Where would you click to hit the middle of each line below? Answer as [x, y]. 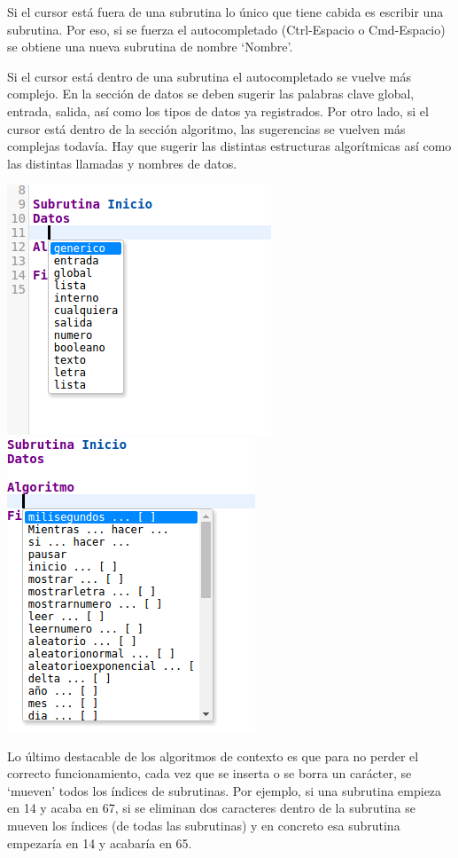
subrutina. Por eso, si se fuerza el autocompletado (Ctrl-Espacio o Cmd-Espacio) [226, 29]
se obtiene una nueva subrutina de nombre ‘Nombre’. [150, 47]
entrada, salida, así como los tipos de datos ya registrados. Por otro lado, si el [218, 110]
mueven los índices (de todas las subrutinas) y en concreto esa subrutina [204, 825]
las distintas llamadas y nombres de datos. [122, 163]
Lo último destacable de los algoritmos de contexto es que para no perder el [213, 756]
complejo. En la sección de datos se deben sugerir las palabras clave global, [211, 94]
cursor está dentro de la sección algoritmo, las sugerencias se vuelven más [206, 128]
